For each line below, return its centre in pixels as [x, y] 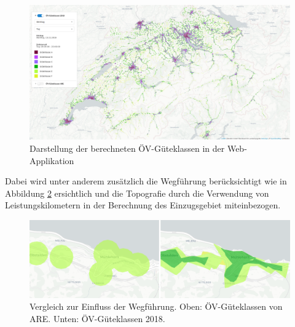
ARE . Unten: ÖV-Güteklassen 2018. [97, 318]
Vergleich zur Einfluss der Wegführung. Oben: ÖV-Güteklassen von [156, 306]
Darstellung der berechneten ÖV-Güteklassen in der [127, 148]
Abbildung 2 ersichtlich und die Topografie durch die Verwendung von [137, 193]
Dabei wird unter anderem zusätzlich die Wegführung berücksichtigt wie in [146, 181]
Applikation [52, 160]
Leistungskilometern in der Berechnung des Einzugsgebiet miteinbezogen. [143, 205]
